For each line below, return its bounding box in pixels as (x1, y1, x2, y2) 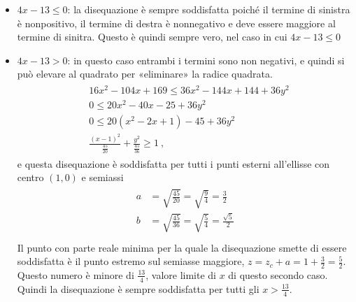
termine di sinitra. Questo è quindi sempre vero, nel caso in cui (17, 29, 287, 44)
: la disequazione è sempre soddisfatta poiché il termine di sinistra (67, 2, 350, 16)
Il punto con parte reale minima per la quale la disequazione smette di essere (17, 240, 347, 254)
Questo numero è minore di (17, 267, 134, 282)
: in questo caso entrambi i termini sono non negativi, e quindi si (67, 52, 345, 67)
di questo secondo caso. (228, 267, 328, 282)
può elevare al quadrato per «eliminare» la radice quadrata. (17, 66, 273, 81)
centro (17, 170, 44, 185)
